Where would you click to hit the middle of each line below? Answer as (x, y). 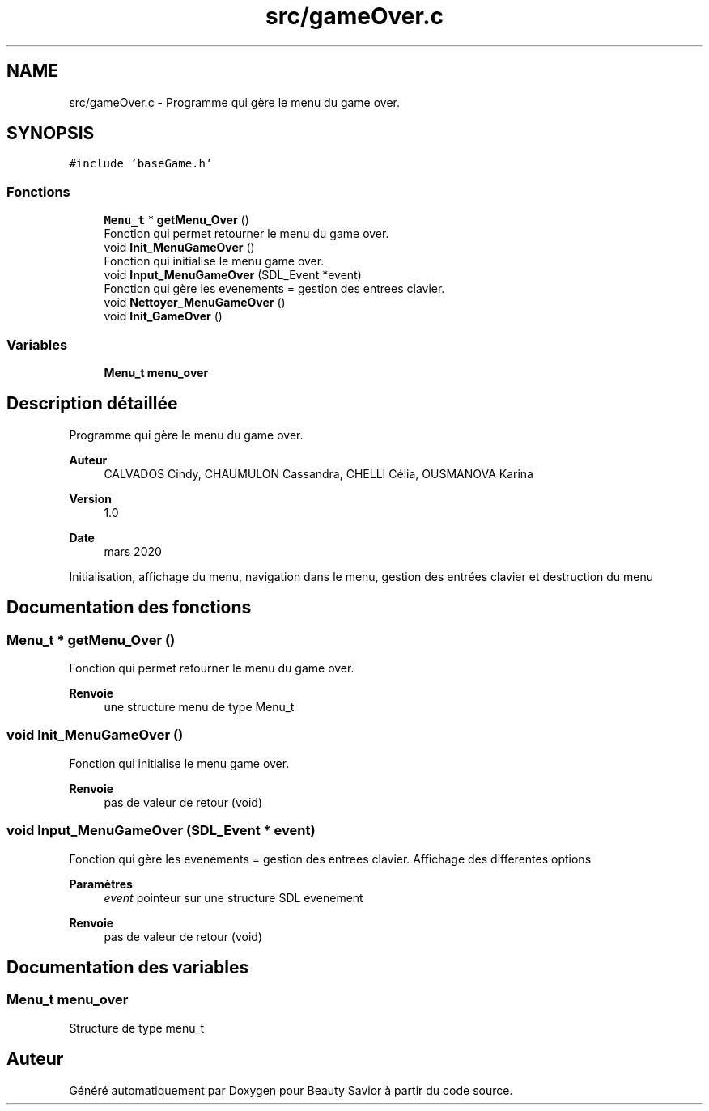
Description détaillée (92, 404)
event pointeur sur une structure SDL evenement (234, 897)
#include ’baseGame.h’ (141, 164)
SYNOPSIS (51, 134)
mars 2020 (133, 551)
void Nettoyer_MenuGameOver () (195, 303)
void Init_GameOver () (163, 316)
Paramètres (101, 884)
